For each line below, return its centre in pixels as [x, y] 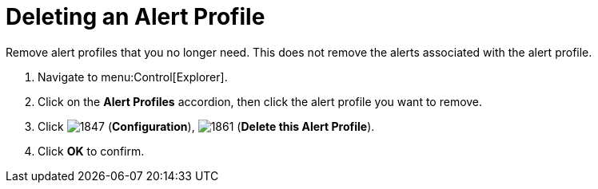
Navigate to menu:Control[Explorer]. [133, 77]
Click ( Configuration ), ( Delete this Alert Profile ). [206, 126]
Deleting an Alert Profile [136, 17]
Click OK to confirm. [91, 151]
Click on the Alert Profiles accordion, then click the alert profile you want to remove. [260, 101]
